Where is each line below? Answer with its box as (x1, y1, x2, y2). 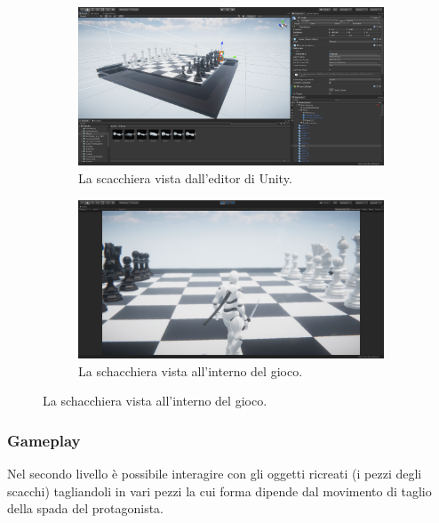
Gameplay (7, 429, 81, 451)
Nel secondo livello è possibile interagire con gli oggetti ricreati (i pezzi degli (7, 464, 422, 483)
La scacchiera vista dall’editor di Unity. (78, 168, 292, 187)
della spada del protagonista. (7, 499, 164, 518)
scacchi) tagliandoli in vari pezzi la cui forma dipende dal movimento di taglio (7, 481, 432, 500)
